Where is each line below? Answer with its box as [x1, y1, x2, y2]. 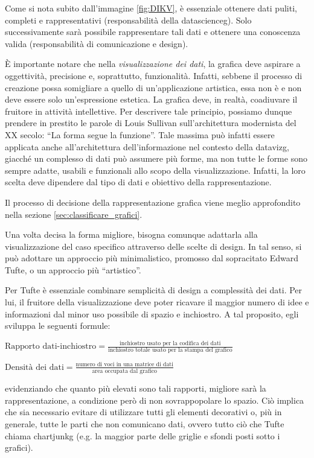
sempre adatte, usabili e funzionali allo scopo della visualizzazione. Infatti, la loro [5, 164, 306, 176]
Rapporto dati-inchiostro [5, 342, 97, 351]
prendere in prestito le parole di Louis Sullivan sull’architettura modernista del [5, 116, 296, 129]
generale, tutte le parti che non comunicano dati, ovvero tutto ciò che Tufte [5, 418, 284, 430]
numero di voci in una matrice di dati [75, 361, 173, 368]
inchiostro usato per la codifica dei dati [120, 340, 221, 346]
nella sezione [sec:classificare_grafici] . [5, 208, 143, 220]
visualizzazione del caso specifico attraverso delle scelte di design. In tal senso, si [5, 240, 302, 252]
